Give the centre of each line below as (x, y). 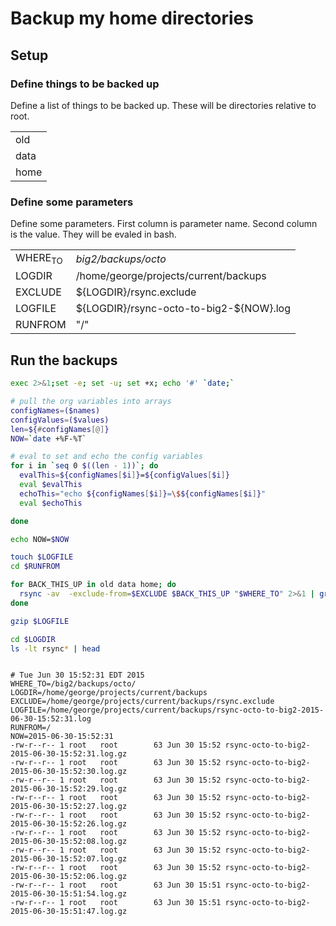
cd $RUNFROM (35, 567)
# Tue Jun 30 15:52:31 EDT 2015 (77, 675)
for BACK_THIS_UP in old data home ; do (93, 585)
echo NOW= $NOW (40, 539)
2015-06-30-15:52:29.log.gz (69, 789)
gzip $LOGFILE (40, 621)
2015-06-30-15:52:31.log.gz (69, 754)
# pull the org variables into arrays (91, 402)
